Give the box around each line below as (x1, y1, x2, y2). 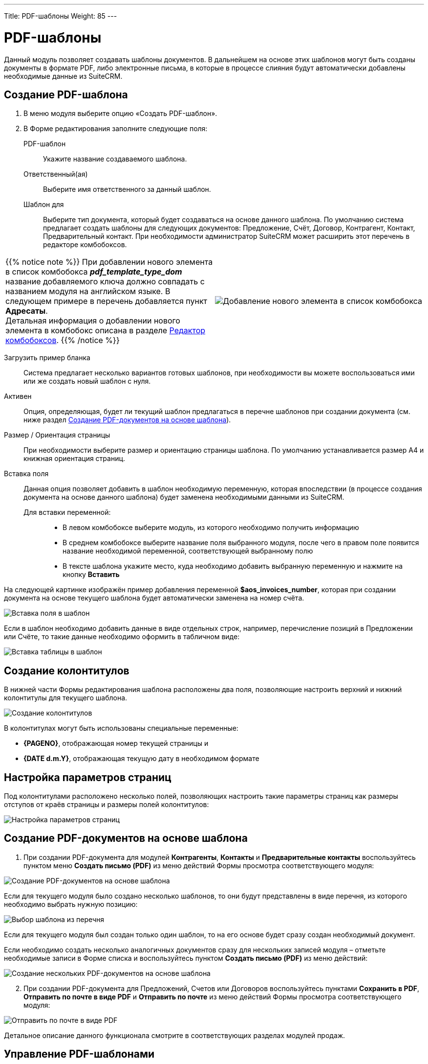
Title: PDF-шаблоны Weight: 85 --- (4, 12, 117, 20)
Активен (4, 392, 32, 401)
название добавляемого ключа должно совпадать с (5, 277, 205, 287)
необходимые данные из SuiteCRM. (4, 71, 123, 80)
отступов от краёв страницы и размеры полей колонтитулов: (4, 800, 209, 809)
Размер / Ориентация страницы (4, 431, 110, 439)
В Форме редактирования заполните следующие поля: (23, 124, 208, 133)
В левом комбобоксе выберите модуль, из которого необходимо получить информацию (63, 523, 359, 532)
